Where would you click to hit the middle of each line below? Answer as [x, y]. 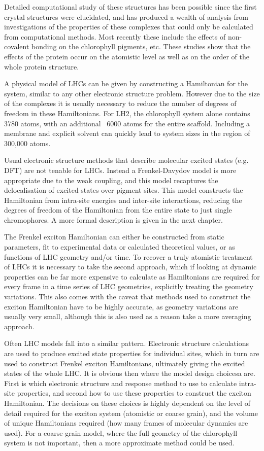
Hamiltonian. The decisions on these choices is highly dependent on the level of [127, 403]
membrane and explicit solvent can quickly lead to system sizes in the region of [127, 133]
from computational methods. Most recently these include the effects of [115, 36]
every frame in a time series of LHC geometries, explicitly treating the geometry [129, 286]
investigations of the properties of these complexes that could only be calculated [129, 27]
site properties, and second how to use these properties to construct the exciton [128, 393]
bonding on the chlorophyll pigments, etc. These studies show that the [141, 46]
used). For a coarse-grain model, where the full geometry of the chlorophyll [121, 432]
